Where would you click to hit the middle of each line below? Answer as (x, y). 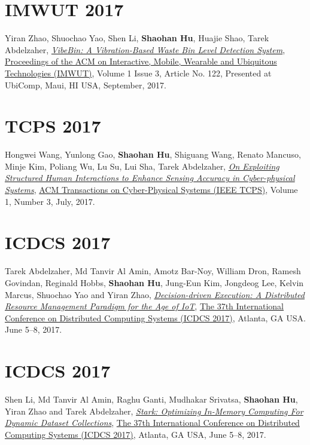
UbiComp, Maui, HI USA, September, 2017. (86, 85)
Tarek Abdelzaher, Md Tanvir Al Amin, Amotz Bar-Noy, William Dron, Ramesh (153, 271)
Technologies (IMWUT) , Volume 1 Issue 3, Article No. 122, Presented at (138, 73)
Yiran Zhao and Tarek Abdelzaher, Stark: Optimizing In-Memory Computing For (154, 411)
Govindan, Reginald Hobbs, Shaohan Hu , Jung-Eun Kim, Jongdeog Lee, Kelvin (154, 282)
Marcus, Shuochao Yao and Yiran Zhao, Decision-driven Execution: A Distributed (155, 294)
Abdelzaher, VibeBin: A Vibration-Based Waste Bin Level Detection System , (145, 49)
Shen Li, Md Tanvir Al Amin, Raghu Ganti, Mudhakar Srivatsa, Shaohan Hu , (151, 399)
